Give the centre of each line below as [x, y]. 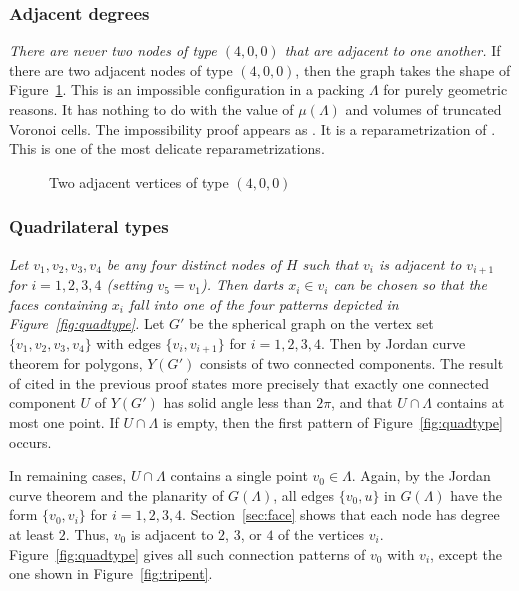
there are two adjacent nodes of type [121, 69]
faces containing [58, 303]
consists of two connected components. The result [351, 363]
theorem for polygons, [76, 363]
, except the [466, 553]
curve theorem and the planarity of [116, 494]
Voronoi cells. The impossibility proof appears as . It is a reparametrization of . [252, 128]
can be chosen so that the [410, 284]
